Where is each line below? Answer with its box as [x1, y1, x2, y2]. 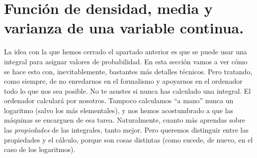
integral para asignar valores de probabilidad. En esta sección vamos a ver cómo [4, 56, 248, 66]
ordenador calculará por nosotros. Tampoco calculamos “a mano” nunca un [4, 95, 234, 106]
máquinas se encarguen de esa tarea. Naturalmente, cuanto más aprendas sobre [4, 115, 246, 125]
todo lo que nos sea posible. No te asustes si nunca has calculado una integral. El [4, 85, 251, 96]
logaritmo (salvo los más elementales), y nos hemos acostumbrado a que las [4, 105, 234, 115]
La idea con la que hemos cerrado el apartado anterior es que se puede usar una [4, 46, 247, 57]
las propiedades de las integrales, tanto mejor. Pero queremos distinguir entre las [4, 125, 249, 135]
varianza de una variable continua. [4, 17, 244, 38]
